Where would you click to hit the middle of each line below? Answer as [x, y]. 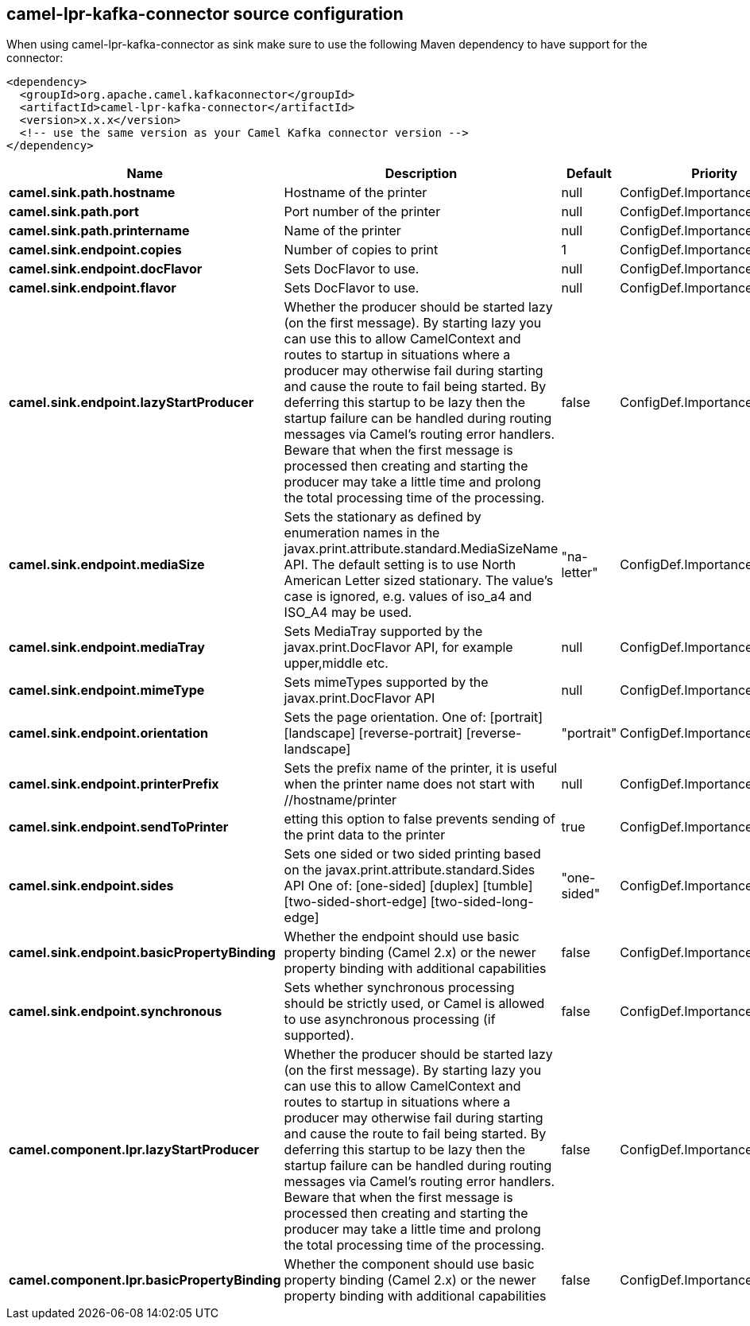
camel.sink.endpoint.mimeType [107, 690]
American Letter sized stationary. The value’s [419, 581]
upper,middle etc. [336, 663]
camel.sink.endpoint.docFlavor [106, 269]
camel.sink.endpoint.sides [91, 886]
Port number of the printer [362, 212]
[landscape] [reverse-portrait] [373, 733]
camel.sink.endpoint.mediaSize [107, 565]
